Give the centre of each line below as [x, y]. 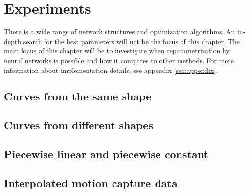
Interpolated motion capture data [91, 182]
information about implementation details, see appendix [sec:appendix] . [111, 70]
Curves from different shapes [79, 125]
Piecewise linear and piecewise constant [106, 154]
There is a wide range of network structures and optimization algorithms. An [120, 32]
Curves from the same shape [78, 96]
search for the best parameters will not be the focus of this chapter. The [132, 41]
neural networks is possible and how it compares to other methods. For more [119, 60]
